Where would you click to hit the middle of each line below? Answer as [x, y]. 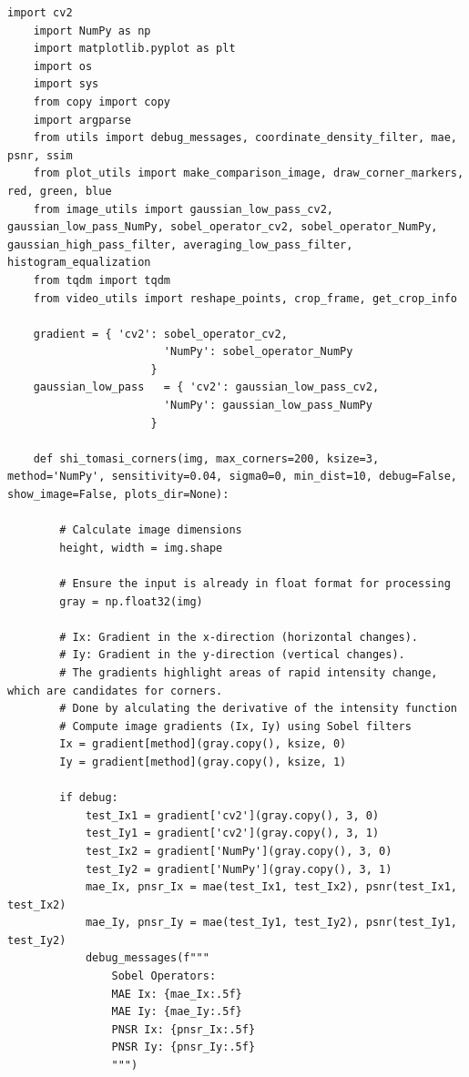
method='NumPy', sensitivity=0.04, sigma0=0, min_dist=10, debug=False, [232, 477]
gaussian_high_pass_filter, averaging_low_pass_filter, [180, 244]
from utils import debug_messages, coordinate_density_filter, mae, [245, 138]
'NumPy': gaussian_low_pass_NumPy [268, 406]
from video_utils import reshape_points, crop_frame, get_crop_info [245, 298]
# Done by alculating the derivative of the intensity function [258, 709]
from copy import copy [102, 102]
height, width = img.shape [141, 548]
